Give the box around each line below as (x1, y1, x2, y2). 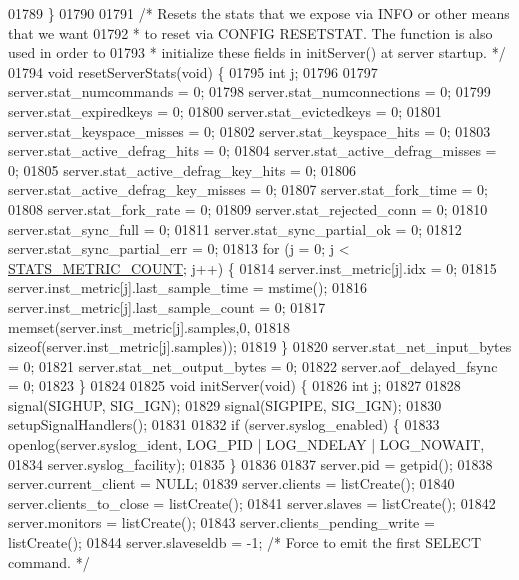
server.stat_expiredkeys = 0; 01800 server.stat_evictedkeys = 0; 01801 (8, 100, 442, 121)
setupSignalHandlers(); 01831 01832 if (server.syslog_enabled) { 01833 (8, 414, 440, 435)
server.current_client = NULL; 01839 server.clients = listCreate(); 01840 (8, 473, 455, 494)
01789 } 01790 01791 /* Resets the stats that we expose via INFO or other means (8, 3, 510, 23)
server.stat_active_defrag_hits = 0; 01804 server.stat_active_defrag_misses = (8, 140, 497, 161)
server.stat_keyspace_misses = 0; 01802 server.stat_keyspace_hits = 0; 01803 (8, 120, 491, 141)
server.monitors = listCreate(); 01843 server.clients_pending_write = (8, 512, 435, 533)
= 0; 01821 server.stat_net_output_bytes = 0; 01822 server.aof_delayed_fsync (8, 355, 498, 376)
